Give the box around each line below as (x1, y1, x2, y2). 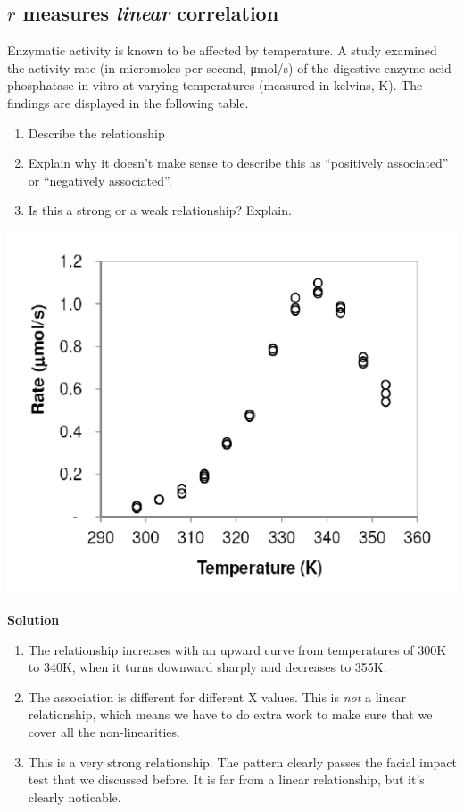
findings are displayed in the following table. (7, 93, 249, 112)
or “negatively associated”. (28, 170, 172, 189)
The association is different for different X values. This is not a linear (28, 687, 406, 706)
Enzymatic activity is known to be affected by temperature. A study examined (7, 41, 437, 60)
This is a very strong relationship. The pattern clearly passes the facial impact (28, 752, 458, 771)
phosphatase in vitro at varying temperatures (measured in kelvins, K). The (7, 76, 423, 95)
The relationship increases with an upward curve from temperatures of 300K (28, 640, 447, 659)
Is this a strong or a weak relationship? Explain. (28, 201, 292, 220)
